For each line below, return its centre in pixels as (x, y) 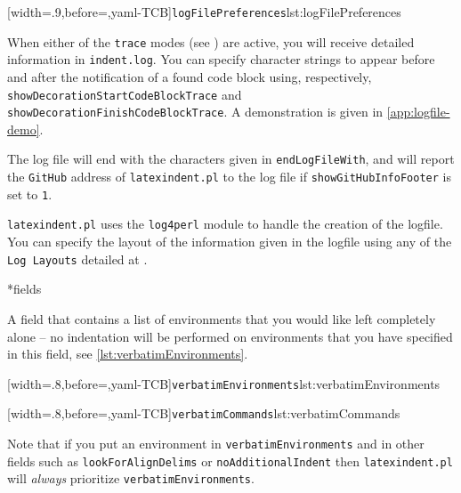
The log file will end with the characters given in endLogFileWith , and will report (231, 159)
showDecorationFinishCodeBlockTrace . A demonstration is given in (195, 112)
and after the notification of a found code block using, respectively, (190, 76)
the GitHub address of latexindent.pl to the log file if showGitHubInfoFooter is (229, 177)
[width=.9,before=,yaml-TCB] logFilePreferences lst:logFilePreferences (204, 12)
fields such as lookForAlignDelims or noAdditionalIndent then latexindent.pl (230, 461)
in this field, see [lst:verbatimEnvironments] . (128, 354)
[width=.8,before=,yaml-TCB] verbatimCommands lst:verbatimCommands (204, 413)
